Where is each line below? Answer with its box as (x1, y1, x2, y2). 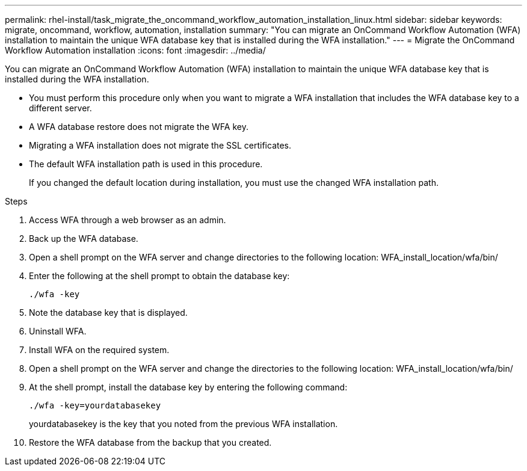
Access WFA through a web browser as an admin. (29, 215, 226, 225)
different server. (29, 103, 92, 113)
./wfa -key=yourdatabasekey (29, 401, 161, 410)
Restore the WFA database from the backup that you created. (29, 437, 272, 448)
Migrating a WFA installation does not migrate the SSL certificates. (29, 140, 292, 150)
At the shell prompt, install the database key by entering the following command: (29, 382, 348, 392)
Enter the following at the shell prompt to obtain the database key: (29, 271, 290, 281)
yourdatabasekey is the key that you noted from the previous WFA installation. (29, 419, 338, 429)
